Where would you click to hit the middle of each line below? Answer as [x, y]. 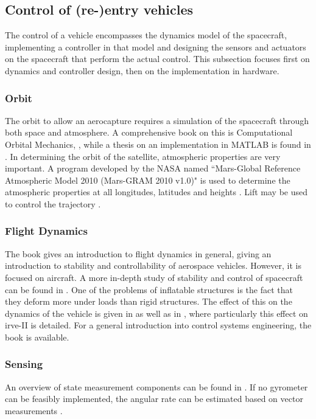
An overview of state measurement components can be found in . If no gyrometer [156, 386]
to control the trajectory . [53, 203]
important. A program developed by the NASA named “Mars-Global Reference [153, 168]
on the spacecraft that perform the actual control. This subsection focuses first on [157, 59]
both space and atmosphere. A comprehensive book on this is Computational [149, 132]
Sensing [24, 364]
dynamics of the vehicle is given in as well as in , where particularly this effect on [156, 313]
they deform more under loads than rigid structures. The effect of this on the [149, 301]
